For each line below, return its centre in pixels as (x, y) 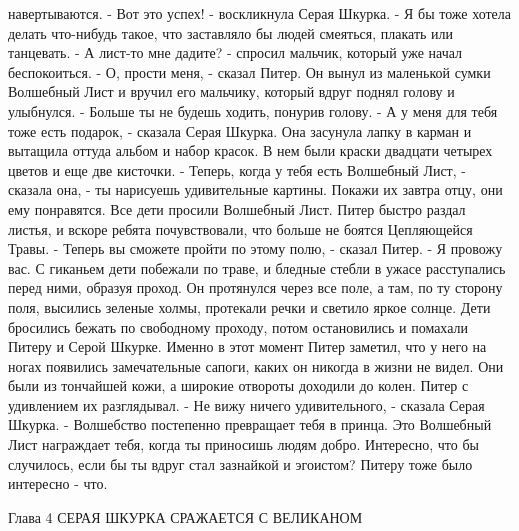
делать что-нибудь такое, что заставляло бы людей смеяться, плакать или (231, 32)
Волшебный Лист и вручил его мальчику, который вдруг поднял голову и (231, 91)
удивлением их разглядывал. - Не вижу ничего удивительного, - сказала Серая (246, 404)
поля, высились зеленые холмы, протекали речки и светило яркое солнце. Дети (249, 306)
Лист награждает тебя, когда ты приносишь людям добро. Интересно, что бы (243, 444)
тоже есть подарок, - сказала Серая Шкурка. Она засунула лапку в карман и (240, 130)
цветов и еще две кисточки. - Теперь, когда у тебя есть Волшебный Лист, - (237, 169)
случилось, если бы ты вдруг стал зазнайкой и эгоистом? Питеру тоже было (240, 463)
